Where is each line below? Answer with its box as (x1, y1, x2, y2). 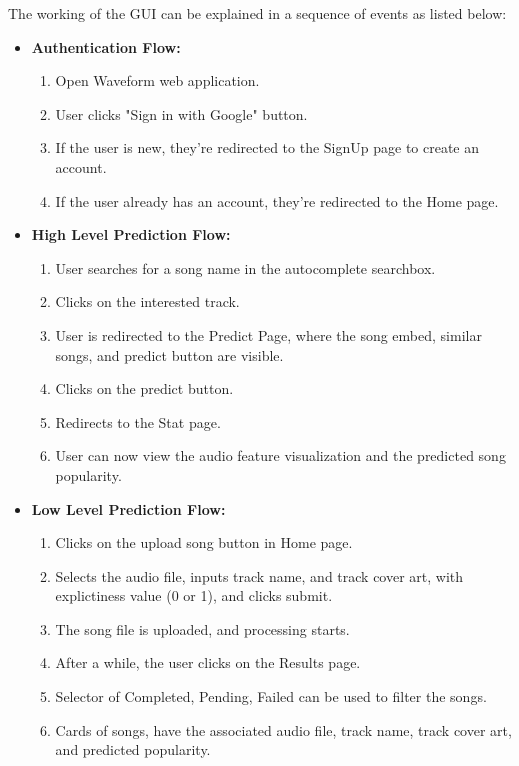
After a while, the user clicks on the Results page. (55, 652, 361, 673)
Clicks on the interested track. (55, 291, 240, 312)
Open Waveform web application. (55, 70, 260, 91)
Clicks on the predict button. (55, 378, 234, 399)
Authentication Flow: (31, 36, 181, 57)
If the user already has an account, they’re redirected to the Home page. (55, 190, 499, 211)
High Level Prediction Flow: (31, 224, 231, 245)
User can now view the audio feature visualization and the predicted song (55, 445, 506, 466)
